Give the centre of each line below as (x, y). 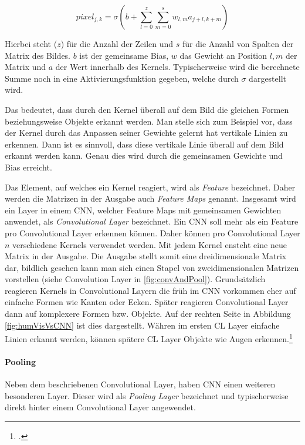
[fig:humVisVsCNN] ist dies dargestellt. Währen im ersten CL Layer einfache (142, 325)
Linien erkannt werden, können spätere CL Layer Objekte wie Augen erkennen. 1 (149, 338)
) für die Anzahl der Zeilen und (117, 44)
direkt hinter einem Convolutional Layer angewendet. (100, 407)
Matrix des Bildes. (38, 55)
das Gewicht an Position (223, 55)
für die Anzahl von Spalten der (238, 44)
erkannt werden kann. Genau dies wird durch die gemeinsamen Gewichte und (144, 155)
